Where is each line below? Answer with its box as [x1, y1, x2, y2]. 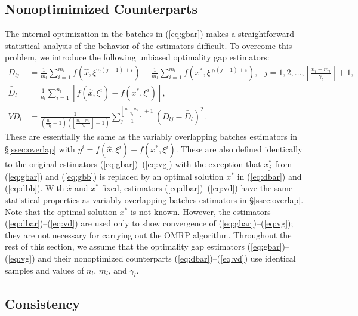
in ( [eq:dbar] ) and [237, 170, 302, 182]
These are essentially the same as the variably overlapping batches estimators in [5, 130, 297, 142]
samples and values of [5, 263, 84, 276]
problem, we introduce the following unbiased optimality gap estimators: [5, 51, 270, 63]
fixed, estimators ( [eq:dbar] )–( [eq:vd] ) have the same [101, 182, 293, 194]
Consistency [5, 294, 81, 312]
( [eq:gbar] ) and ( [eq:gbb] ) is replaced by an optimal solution [5, 170, 224, 182]
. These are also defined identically [175, 143, 303, 155]
